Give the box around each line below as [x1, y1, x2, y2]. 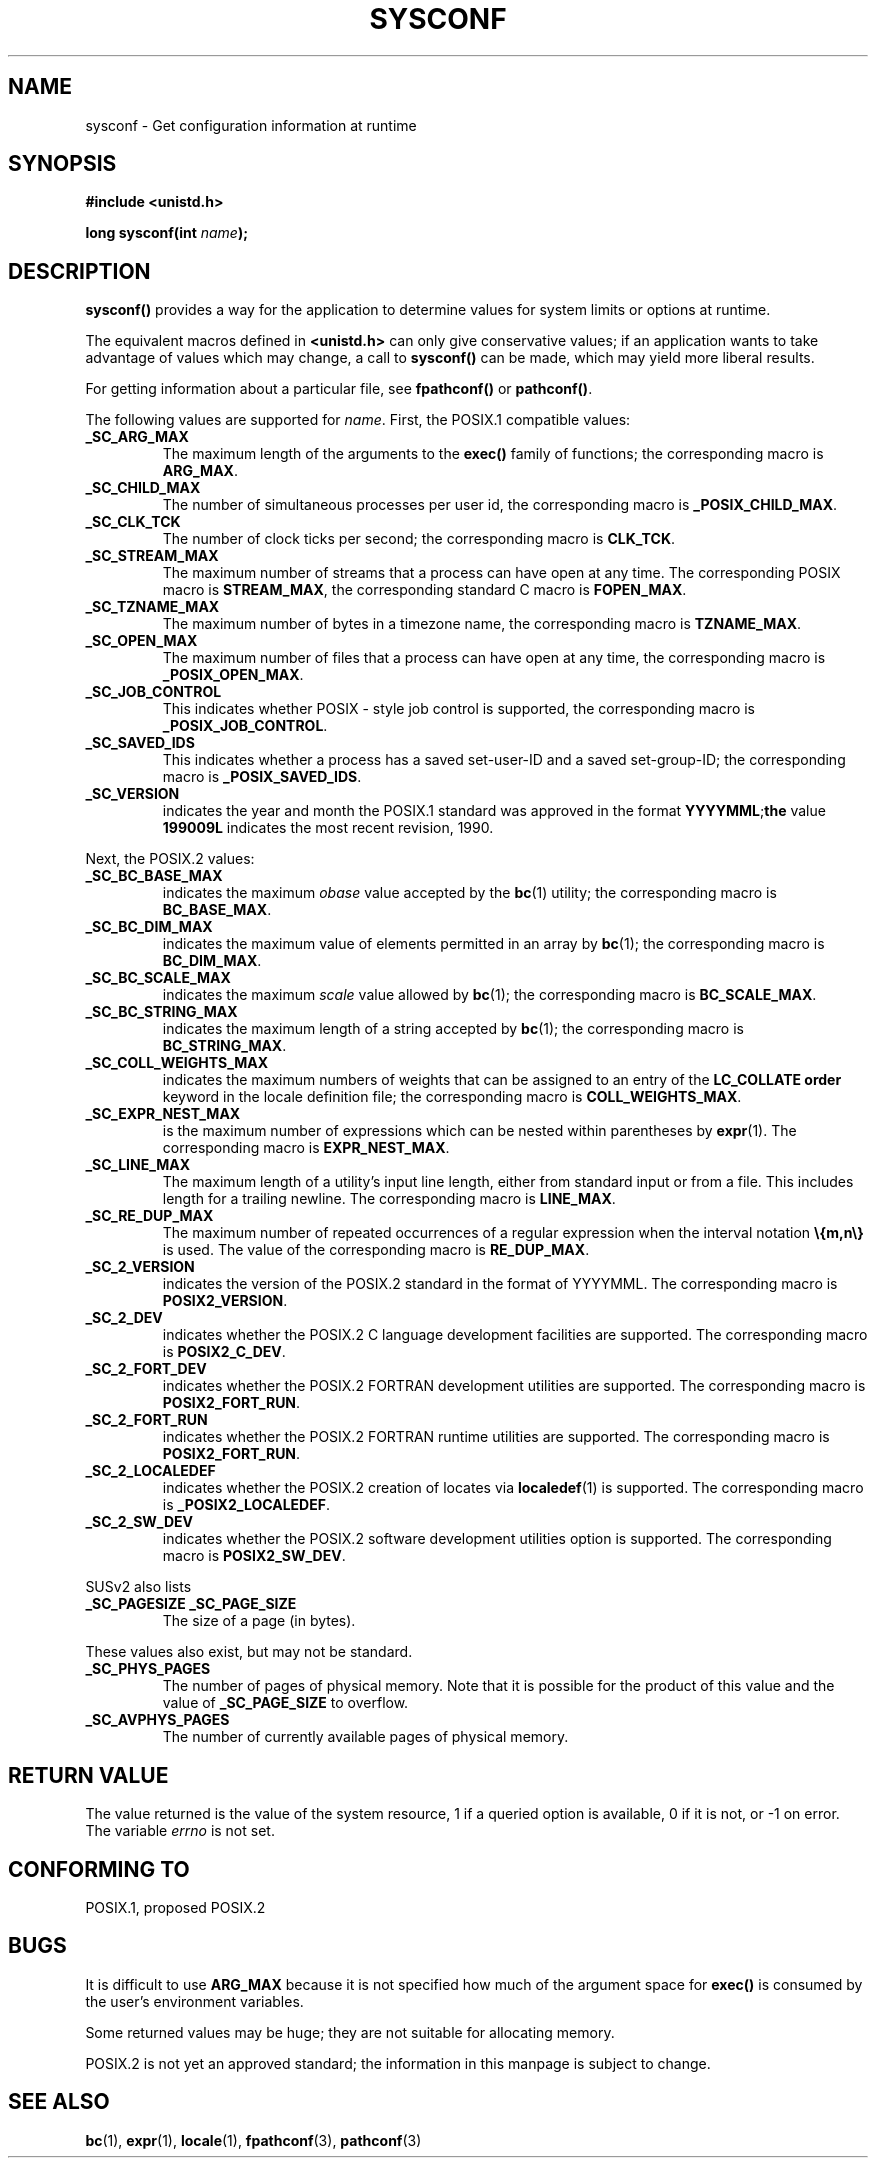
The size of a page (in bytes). [162, 1612, 356, 1630]
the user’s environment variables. [85, 1992, 304, 2010]
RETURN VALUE [8, 1762, 169, 1788]
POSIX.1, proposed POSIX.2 [85, 1898, 266, 1916]
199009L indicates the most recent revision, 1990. [162, 819, 494, 837]
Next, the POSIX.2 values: [85, 850, 255, 868]
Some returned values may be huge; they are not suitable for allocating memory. [85, 2023, 615, 2041]
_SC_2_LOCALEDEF [85, 1462, 216, 1480]
